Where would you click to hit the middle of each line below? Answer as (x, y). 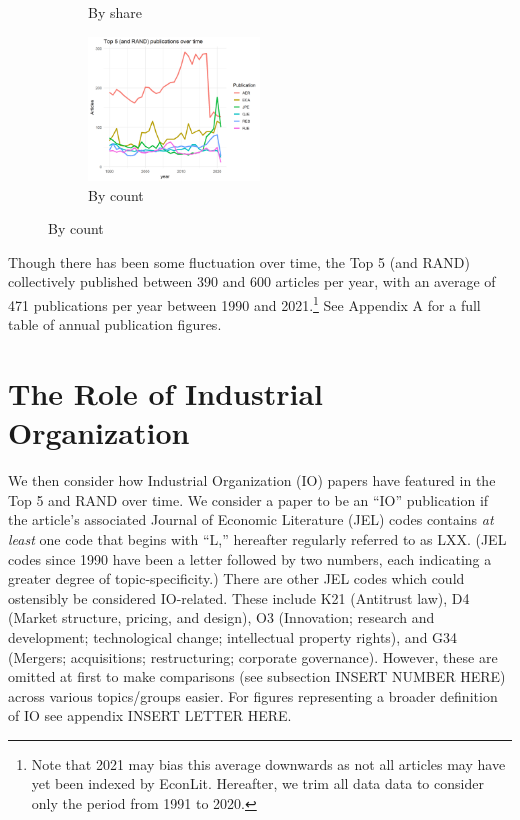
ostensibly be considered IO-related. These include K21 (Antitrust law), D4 (239, 597)
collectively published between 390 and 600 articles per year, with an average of (252, 281)
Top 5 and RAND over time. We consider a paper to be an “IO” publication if (248, 499)
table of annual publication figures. (115, 324)
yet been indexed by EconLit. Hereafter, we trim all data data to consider (257, 783)
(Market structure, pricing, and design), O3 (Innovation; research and (221, 617)
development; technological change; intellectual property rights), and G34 (233, 636)
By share (115, 12)
